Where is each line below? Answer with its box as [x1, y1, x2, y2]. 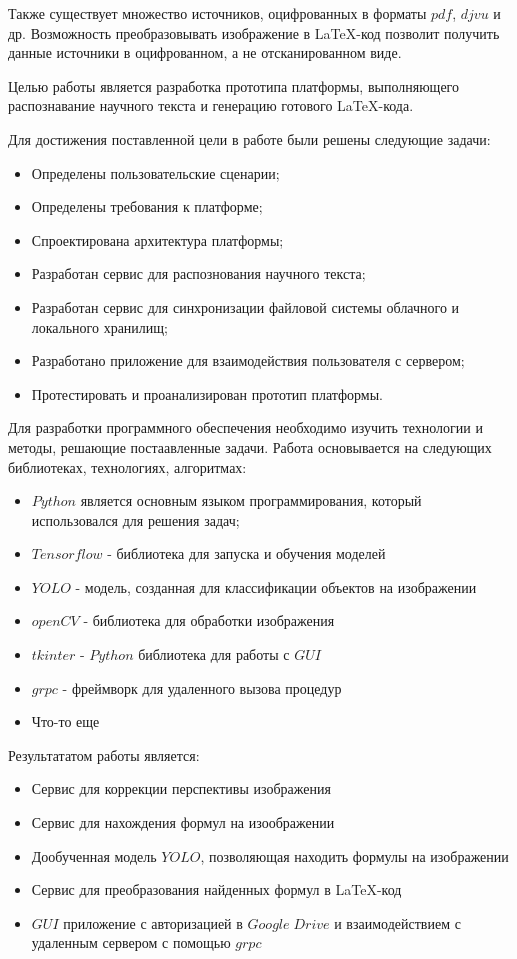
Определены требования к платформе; [31, 196, 263, 217]
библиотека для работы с [138, 644, 290, 665]
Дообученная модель [31, 845, 157, 866]
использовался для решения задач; [31, 509, 240, 530]
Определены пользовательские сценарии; [31, 162, 280, 183]
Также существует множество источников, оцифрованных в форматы [8, 3, 427, 23]
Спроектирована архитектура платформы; [31, 229, 284, 250]
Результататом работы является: [8, 744, 200, 765]
